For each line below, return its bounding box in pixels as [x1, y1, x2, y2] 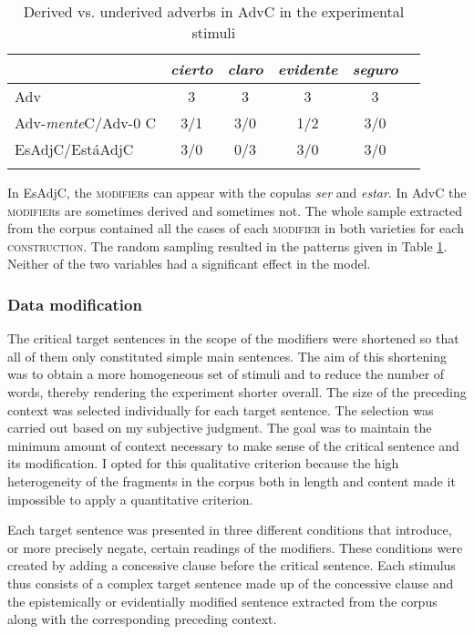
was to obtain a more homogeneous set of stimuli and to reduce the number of [7, 364, 445, 383]
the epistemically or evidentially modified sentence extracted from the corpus [7, 591, 438, 610]
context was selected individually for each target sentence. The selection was [7, 400, 434, 419]
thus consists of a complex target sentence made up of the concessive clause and [7, 573, 454, 592]
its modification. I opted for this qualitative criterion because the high [7, 454, 399, 473]
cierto [170, 58, 213, 79]
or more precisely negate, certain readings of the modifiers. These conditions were [7, 537, 463, 557]
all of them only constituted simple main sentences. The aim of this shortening [7, 346, 447, 365]
